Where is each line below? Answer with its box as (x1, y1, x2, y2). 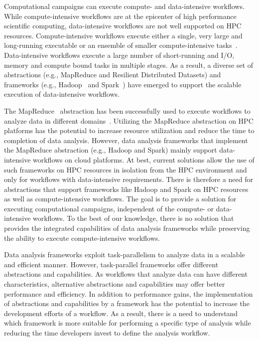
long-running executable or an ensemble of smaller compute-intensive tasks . (4, 40, 238, 50)
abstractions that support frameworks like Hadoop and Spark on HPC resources (4, 183, 249, 194)
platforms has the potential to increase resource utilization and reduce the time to (4, 125, 255, 136)
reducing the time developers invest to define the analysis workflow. (4, 328, 210, 338)
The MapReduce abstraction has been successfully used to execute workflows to (4, 105, 251, 116)
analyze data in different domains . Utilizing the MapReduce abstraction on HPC (4, 115, 254, 126)
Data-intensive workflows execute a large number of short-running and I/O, (4, 49, 235, 60)
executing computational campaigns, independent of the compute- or (4, 203, 214, 213)
